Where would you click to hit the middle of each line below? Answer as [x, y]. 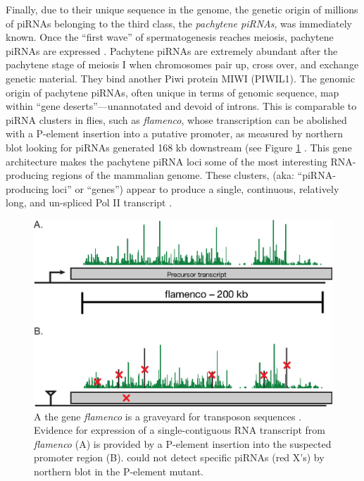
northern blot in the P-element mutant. [119, 471]
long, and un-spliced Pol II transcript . [89, 202]
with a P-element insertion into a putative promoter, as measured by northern [174, 133]
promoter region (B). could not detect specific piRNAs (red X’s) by [179, 457]
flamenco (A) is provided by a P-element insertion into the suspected [183, 443]
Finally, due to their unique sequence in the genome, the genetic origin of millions [182, 9]
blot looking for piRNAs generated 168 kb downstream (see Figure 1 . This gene [179, 147]
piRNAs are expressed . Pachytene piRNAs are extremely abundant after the [172, 50]
